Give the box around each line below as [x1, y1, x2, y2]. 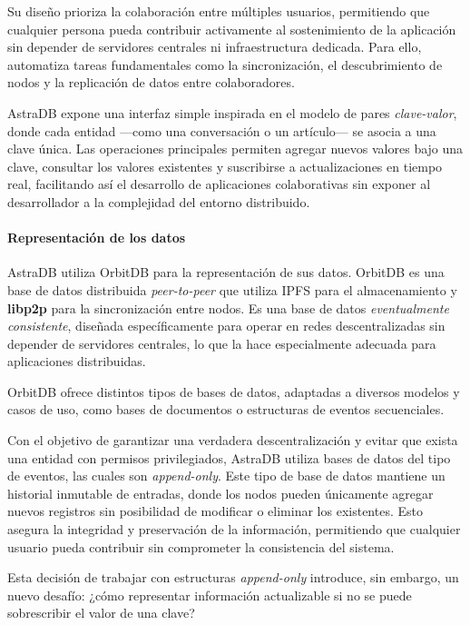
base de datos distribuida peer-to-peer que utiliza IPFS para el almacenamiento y [7, 280, 457, 299]
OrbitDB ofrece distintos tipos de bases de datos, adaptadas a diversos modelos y [7, 382, 460, 401]
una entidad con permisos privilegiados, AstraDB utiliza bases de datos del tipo [7, 448, 451, 467]
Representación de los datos [7, 228, 186, 247]
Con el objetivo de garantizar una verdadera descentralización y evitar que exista [7, 431, 458, 450]
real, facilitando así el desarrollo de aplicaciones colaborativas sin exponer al [7, 174, 431, 193]
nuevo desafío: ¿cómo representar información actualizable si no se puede [7, 585, 412, 604]
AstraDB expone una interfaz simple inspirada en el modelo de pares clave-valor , [7, 103, 457, 122]
